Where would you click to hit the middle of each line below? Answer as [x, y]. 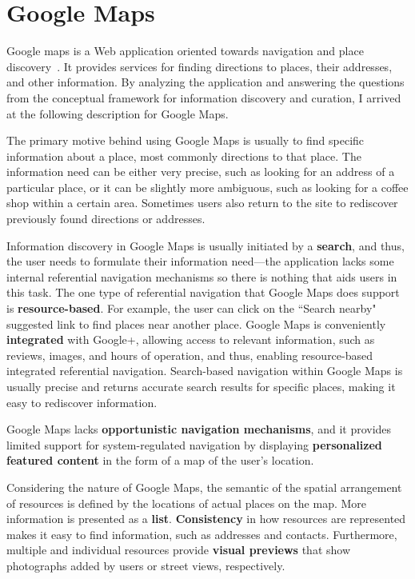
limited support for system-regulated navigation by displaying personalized [194, 444]
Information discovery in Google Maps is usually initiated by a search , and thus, [206, 245]
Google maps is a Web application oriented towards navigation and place [185, 51]
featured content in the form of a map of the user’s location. [160, 460]
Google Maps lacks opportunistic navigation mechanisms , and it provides [199, 429]
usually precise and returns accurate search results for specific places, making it [201, 386]
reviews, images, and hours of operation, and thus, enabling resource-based [190, 355]
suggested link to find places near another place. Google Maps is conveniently [196, 323]
